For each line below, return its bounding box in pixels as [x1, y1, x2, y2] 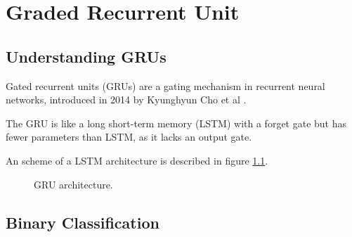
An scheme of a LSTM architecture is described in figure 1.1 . [6, 153, 268, 167]
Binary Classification [6, 211, 159, 233]
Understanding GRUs [6, 45, 167, 67]
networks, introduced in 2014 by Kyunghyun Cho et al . [6, 92, 247, 107]
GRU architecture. [34, 177, 113, 191]
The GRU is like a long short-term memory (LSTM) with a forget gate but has [6, 115, 347, 130]
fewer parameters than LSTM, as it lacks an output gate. [6, 129, 252, 144]
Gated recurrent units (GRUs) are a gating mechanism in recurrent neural [6, 78, 325, 93]
